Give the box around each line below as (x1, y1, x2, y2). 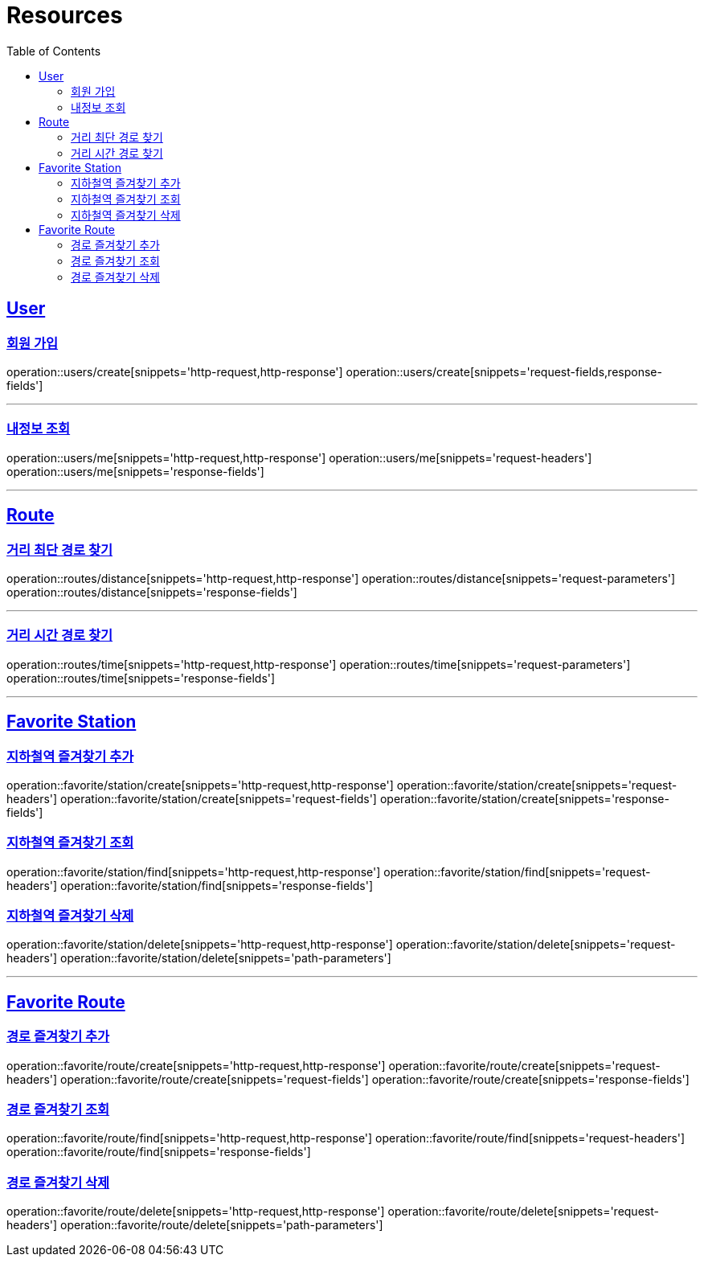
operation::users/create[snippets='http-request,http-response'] (6, 364, 343, 379)
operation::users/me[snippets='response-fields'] (6, 464, 264, 478)
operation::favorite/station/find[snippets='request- (383, 864, 651, 879)
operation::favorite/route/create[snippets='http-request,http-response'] (6, 1058, 386, 1072)
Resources (6, 2, 123, 29)
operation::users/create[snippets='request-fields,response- (346, 364, 662, 379)
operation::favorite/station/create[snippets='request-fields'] (60, 791, 377, 806)
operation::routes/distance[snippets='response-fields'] (6, 584, 297, 599)
